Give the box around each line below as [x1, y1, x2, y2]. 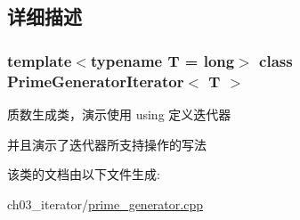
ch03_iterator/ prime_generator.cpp [7, 194, 203, 213]
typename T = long [90, 49, 235, 71]
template [7, 49, 72, 71]
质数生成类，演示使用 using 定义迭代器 [7, 104, 231, 123]
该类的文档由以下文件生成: [7, 165, 160, 183]
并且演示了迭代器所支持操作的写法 [7, 134, 207, 153]
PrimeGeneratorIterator [7, 69, 184, 92]
